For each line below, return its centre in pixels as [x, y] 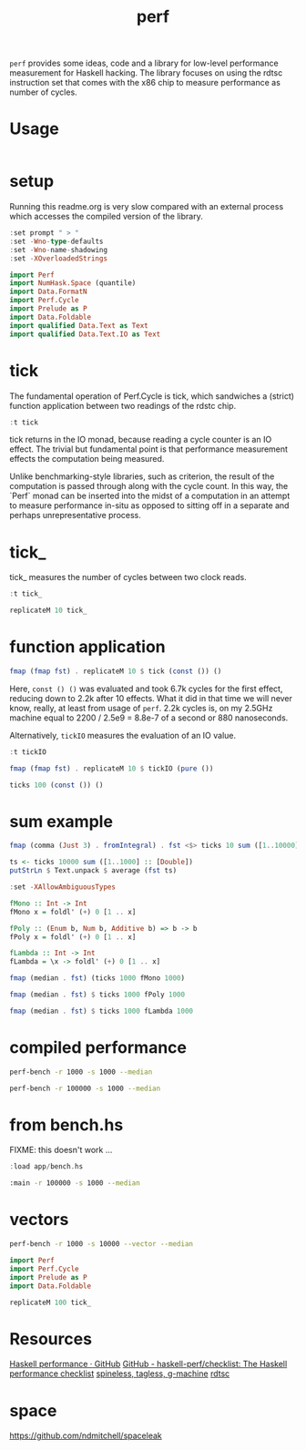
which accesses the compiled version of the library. [106, 217]
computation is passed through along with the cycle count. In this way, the [149, 486]
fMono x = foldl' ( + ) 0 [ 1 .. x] [73, 912]
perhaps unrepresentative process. [75, 516]
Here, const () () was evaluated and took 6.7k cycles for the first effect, [146, 689]
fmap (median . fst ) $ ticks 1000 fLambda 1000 [102, 1011]
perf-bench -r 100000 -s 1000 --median [85, 1088]
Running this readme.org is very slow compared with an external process [147, 207]
